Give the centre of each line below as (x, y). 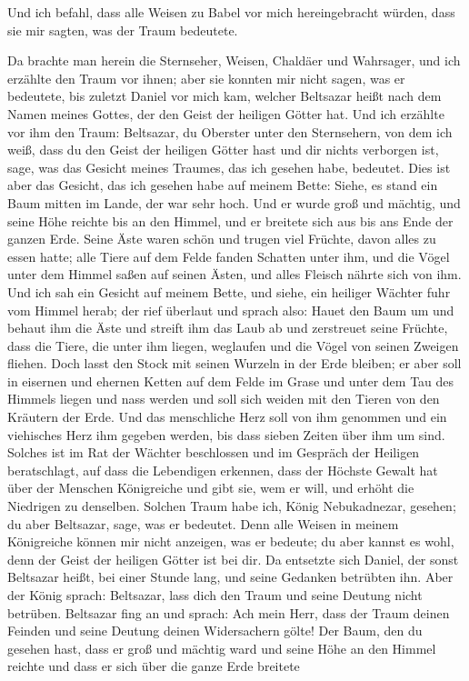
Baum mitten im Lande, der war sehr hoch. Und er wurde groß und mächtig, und (234, 202)
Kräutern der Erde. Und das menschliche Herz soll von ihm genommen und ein (227, 417)
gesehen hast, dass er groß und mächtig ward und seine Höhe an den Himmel (222, 648)
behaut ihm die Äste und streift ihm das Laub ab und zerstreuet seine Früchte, (228, 328)
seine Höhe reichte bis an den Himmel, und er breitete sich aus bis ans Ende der (230, 220)
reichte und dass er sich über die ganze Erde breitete (154, 666)
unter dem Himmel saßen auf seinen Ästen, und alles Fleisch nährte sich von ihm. (234, 274)
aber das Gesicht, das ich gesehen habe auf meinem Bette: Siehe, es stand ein (223, 185)
